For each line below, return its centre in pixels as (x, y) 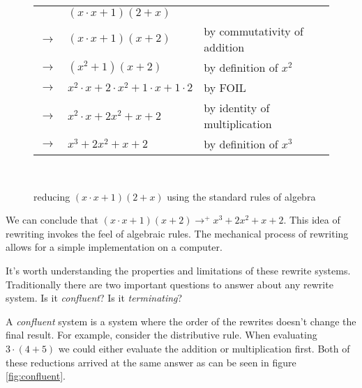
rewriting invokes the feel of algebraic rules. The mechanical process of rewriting (177, 233)
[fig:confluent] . (36, 376)
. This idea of (312, 220)
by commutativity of (254, 31)
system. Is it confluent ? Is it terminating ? (94, 298)
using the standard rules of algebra (241, 196)
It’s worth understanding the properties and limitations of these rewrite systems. (178, 270)
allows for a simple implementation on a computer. (114, 247)
